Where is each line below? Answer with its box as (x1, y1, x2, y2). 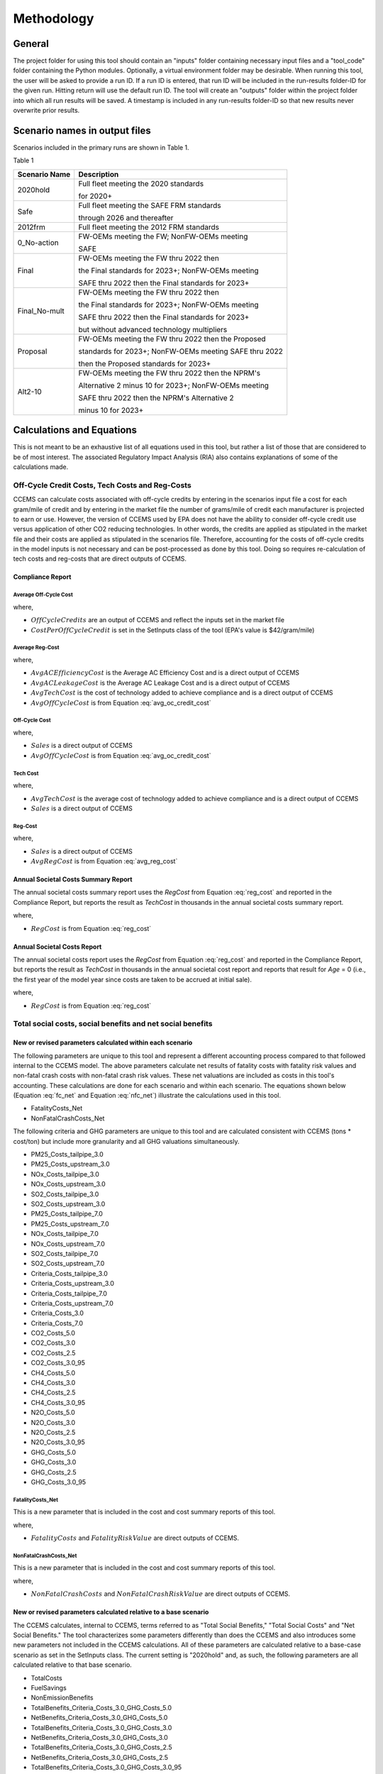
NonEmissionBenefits (30, 1693, 94, 1702)
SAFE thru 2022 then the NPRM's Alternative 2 (78, 392, 234, 402)
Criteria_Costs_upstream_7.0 (30, 1299, 113, 1307)
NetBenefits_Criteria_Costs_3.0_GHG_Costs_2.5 (30, 1753, 169, 1761)
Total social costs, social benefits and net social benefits (13, 1019, 213, 1029)
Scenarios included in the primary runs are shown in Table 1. (13, 143, 189, 152)
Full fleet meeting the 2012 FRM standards (78, 222, 220, 232)
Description (78, 169, 119, 179)
